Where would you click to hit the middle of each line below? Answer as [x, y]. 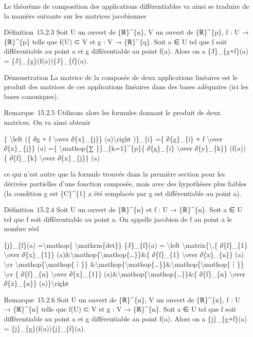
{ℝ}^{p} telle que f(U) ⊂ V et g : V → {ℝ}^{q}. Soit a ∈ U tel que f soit [116, 41]
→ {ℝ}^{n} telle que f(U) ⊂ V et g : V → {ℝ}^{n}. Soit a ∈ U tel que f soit [120, 309]
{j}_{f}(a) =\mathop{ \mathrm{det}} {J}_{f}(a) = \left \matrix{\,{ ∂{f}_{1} [126, 245]
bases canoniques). [31, 96]
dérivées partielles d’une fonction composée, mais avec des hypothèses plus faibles [125, 183]
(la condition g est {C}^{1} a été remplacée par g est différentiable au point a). [123, 193]
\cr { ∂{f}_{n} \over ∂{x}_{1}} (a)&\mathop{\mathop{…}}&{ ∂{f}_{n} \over [125, 273]
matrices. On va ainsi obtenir [47, 122]
